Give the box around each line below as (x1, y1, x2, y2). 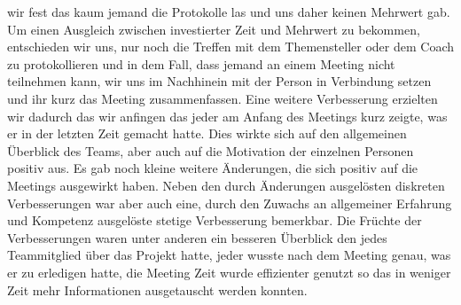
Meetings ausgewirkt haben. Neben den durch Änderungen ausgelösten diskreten (7, 176, 445, 194)
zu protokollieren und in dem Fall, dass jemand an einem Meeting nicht (7, 54, 395, 73)
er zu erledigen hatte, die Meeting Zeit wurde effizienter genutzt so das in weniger (7, 262, 451, 281)
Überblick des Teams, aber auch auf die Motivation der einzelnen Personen (7, 141, 414, 160)
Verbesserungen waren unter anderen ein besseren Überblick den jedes (7, 228, 387, 246)
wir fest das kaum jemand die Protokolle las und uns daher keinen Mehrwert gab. (7, 3, 450, 20)
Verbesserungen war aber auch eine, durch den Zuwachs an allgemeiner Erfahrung (7, 193, 452, 212)
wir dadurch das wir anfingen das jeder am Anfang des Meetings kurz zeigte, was (7, 106, 448, 125)
